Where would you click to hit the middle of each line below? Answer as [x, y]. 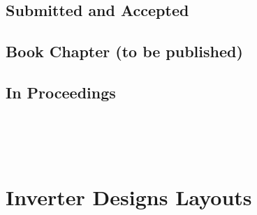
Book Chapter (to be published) [124, 51]
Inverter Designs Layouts [129, 197]
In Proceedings [61, 92]
